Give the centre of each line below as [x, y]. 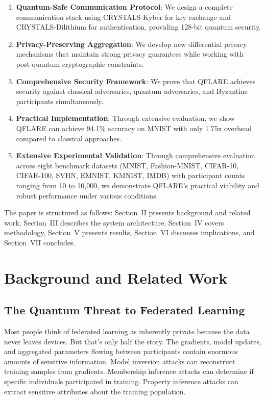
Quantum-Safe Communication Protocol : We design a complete [124, 7]
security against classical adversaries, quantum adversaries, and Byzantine [132, 91]
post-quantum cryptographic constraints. [80, 64]
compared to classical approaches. [69, 138]
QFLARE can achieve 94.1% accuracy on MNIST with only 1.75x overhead [134, 128]
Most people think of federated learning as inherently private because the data [127, 331]
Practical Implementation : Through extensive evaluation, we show [125, 118]
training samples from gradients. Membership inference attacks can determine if [129, 371]
